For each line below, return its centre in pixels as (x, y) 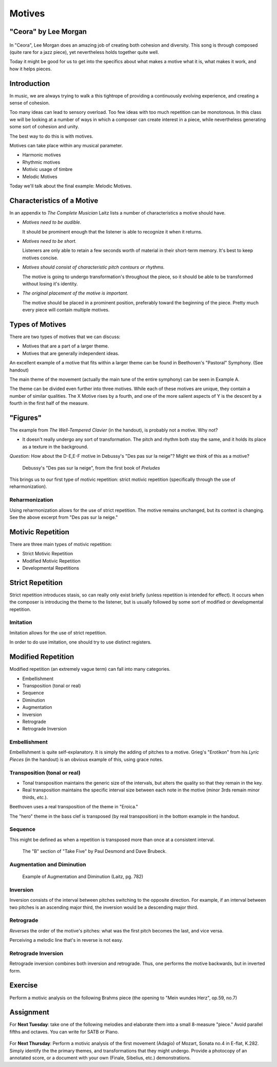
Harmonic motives (42, 155)
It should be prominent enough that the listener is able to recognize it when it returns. (112, 231)
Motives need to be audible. (52, 222)
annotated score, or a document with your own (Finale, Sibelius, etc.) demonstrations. (100, 1058)
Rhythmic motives (41, 162)
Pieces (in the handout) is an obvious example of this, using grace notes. (86, 759)
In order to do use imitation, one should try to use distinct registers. (81, 642)
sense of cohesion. (30, 103)
